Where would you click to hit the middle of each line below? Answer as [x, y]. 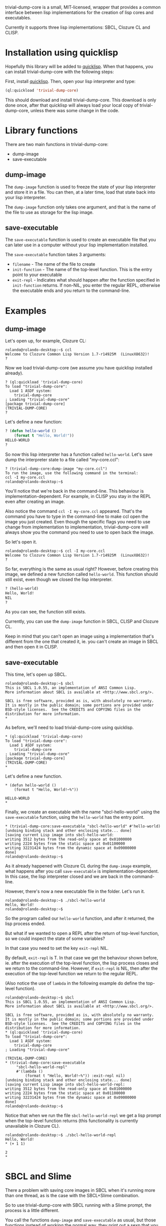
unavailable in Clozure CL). [33, 1126]
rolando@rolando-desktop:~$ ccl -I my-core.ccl [55, 551]
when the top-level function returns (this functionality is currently [72, 1121]
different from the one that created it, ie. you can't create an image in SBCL [82, 642]
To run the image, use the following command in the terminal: [72, 473]
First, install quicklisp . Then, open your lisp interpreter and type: [70, 81]
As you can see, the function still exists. [46, 612]
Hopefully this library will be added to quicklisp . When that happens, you [79, 66]
